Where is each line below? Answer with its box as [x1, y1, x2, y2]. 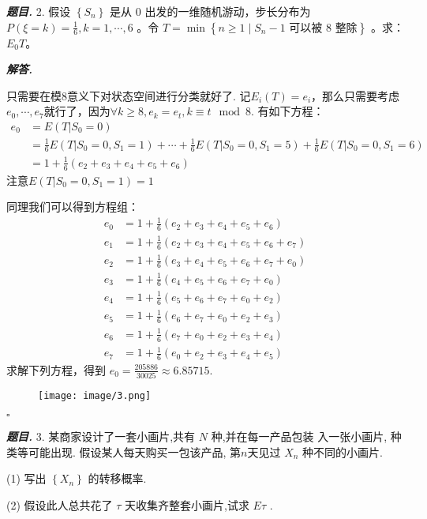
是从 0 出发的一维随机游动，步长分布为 [110, 3, 311, 19]
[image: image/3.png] [38, 390, 152, 402]
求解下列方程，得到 [6, 361, 106, 378]
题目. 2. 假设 [6, 3, 71, 19]
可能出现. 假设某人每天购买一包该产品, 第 [28, 443, 242, 460]
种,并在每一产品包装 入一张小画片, [211, 427, 388, 444]
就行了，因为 [43, 103, 110, 119]
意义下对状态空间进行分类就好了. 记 [67, 87, 251, 103]
